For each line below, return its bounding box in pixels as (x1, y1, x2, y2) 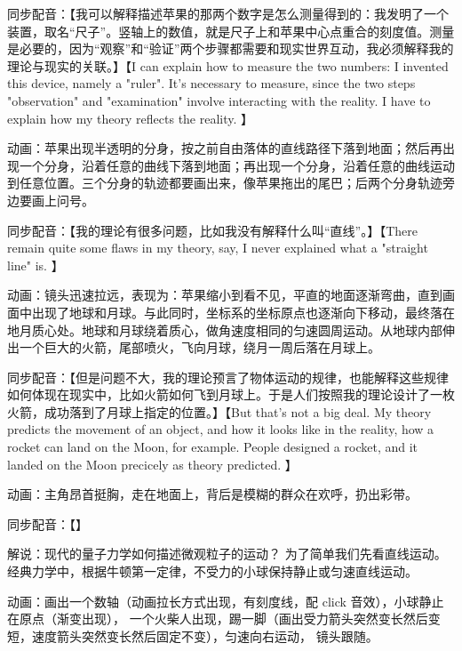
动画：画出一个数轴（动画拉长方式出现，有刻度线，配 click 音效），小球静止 (7, 591, 444, 610)
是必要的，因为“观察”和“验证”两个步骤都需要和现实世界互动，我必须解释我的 (7, 39, 454, 58)
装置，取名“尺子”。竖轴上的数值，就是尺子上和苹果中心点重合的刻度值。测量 (7, 21, 455, 40)
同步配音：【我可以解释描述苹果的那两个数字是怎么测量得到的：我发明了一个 (7, 4, 449, 22)
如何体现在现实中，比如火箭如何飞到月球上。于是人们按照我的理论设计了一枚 (7, 385, 455, 404)
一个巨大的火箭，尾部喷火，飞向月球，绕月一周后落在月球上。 (19, 338, 380, 357)
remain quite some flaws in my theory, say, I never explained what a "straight (7, 238, 428, 257)
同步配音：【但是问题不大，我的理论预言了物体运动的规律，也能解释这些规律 (7, 367, 449, 386)
